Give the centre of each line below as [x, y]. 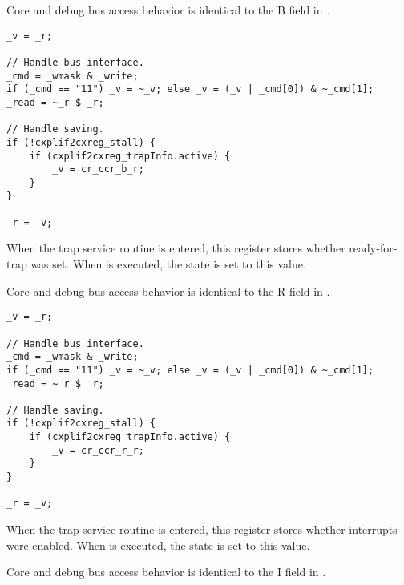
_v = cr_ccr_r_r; [98, 450]
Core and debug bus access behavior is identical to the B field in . [168, 10]
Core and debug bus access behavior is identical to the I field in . [166, 572]
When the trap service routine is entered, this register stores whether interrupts [202, 529]
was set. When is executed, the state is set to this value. [168, 264]
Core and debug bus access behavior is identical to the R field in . [168, 290]
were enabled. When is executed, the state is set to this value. [158, 545]
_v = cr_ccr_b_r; [98, 169]
